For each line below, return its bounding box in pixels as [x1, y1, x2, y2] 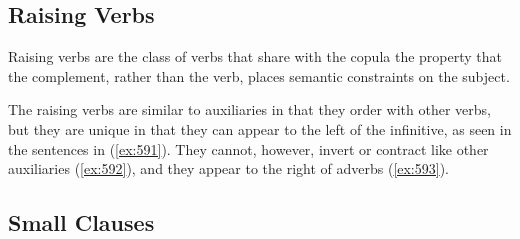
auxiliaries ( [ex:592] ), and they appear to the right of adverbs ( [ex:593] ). [8, 158, 450, 179]
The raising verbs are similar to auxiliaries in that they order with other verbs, [8, 99, 491, 120]
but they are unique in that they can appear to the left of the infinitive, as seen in [8, 118, 512, 139]
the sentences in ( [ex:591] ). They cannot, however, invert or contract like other [8, 138, 489, 159]
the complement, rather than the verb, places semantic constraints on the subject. [8, 65, 510, 86]
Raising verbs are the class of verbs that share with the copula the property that [8, 46, 502, 67]
